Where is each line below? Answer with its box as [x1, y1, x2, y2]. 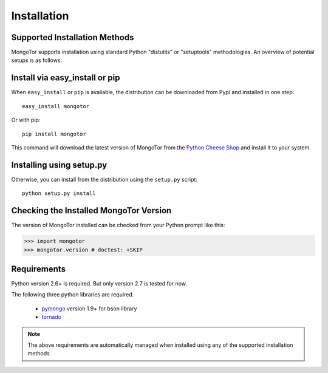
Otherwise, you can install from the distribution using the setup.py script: [11, 176, 197, 183]
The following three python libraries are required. [11, 291, 134, 298]
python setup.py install [22, 190, 96, 197]
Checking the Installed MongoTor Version [11, 205, 172, 216]
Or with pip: [11, 116, 41, 124]
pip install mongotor [22, 131, 86, 137]
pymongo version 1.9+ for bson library [41, 304, 137, 312]
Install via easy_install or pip [11, 73, 120, 83]
